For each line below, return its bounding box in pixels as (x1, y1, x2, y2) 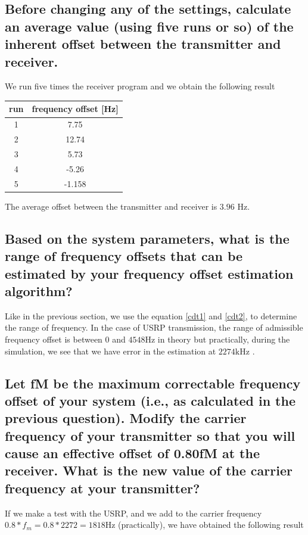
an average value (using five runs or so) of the (5, 17, 294, 35)
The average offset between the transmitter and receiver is (5, 200, 217, 212)
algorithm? (5, 281, 73, 300)
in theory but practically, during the (157, 332, 290, 345)
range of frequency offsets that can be (5, 247, 243, 265)
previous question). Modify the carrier (5, 409, 247, 427)
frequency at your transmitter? (5, 478, 200, 497)
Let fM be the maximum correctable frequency (5, 374, 301, 392)
